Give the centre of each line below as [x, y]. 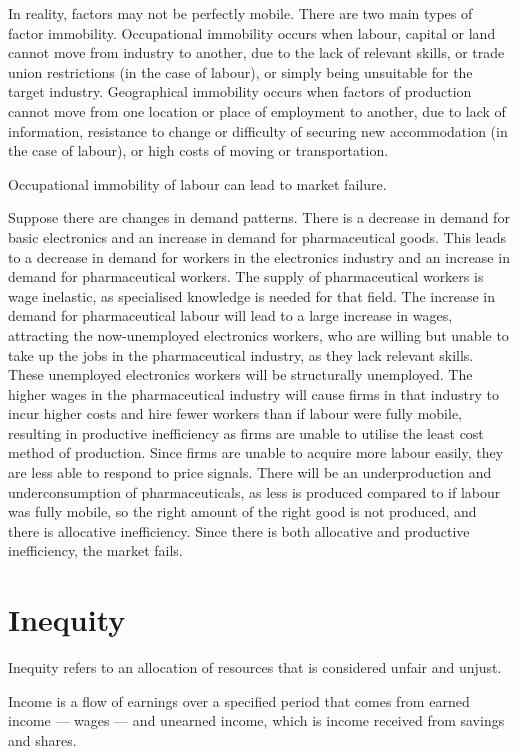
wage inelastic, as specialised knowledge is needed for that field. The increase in [251, 295]
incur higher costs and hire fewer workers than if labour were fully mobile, [235, 413]
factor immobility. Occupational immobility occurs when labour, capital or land [252, 32]
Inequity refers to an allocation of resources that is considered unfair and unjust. [255, 667]
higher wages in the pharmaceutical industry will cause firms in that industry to [253, 393]
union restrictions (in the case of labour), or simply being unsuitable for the [240, 71]
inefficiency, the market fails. [95, 550]
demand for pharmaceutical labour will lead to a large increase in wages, [230, 315]
